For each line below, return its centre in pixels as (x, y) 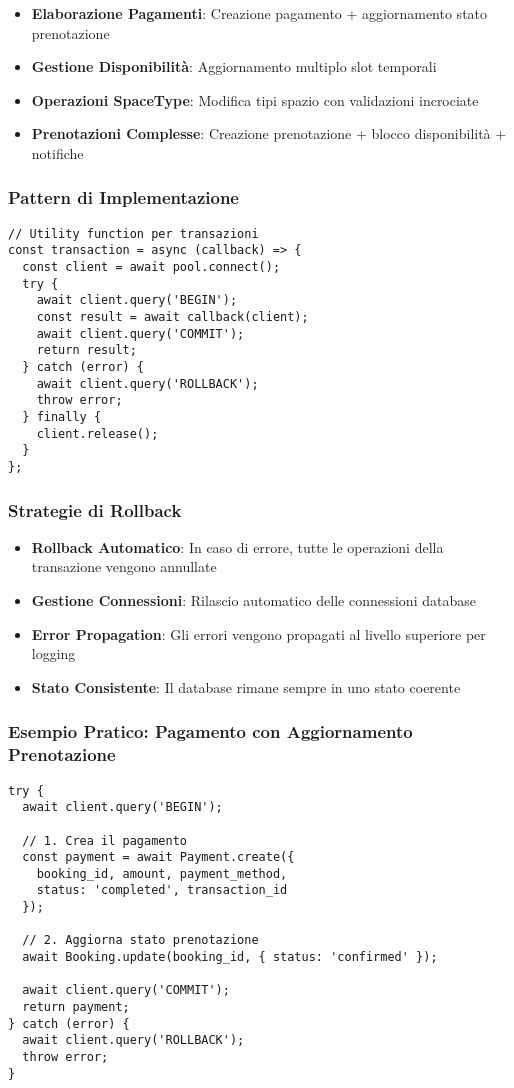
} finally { (62, 417)
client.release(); (97, 433)
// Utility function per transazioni (133, 233)
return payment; (76, 1007)
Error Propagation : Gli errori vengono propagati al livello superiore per (258, 633)
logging (53, 653)
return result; (86, 350)
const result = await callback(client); (172, 317)
